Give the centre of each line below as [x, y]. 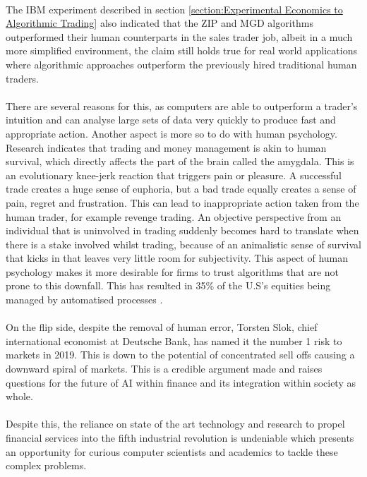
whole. [19, 396]
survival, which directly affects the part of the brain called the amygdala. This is [180, 161]
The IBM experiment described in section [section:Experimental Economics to [174, 9]
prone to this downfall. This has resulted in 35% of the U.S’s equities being [168, 285]
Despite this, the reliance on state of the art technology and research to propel [175, 424]
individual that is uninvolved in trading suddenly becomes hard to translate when [182, 230]
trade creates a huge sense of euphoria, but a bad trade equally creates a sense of [181, 189]
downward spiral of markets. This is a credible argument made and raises [164, 369]
